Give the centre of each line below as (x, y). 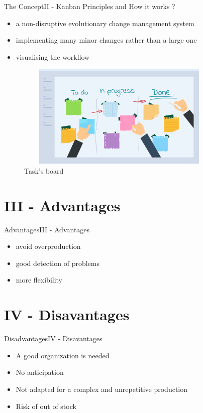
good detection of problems (58, 263)
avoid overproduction (48, 246)
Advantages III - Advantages (47, 229)
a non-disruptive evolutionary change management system (105, 23)
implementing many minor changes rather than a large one (106, 40)
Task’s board (44, 170)
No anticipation (40, 372)
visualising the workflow (53, 56)
